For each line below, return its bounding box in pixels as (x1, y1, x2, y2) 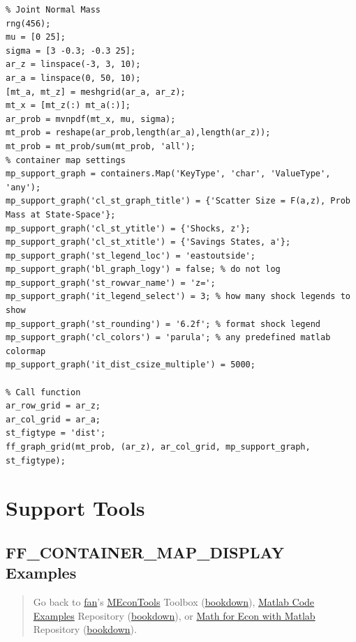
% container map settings (6, 155, 126, 165)
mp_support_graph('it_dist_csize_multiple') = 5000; (6, 360, 255, 370)
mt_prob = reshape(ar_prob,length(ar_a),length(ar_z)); (6, 128, 271, 138)
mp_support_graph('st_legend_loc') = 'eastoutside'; (6, 250, 255, 261)
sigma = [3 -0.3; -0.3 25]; (6, 45, 136, 56)
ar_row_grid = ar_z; (6, 401, 101, 411)
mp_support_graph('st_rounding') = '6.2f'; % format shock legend (6, 319, 321, 329)
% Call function (6, 387, 81, 397)
